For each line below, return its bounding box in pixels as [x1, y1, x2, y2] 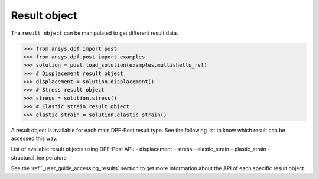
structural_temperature [11, 154, 67, 161]
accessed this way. [11, 135, 58, 142]
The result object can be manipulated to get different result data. [11, 30, 178, 37]
